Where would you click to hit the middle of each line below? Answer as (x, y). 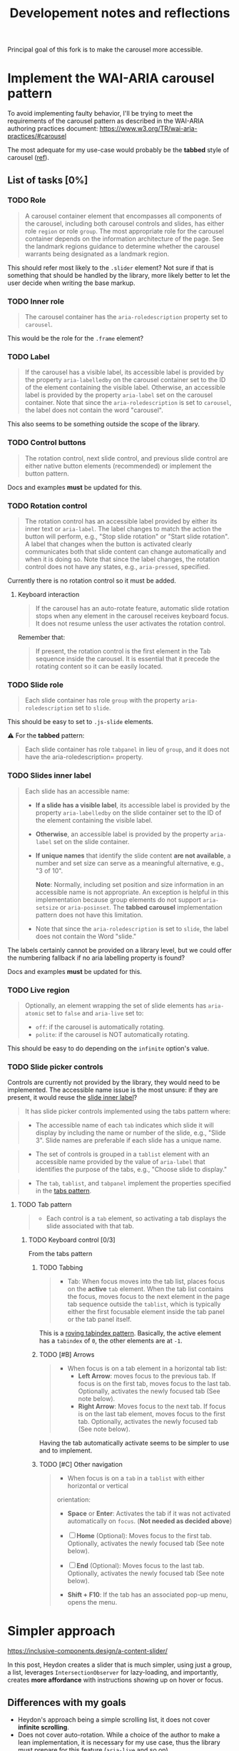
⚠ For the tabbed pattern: (46, 736)
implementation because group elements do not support (118, 899)
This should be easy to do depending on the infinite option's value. (108, 1048)
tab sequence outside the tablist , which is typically (144, 1304)
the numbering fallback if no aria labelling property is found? (96, 958)
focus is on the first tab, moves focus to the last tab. (154, 1384)
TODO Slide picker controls (55, 1067)
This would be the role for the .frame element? (76, 338)
